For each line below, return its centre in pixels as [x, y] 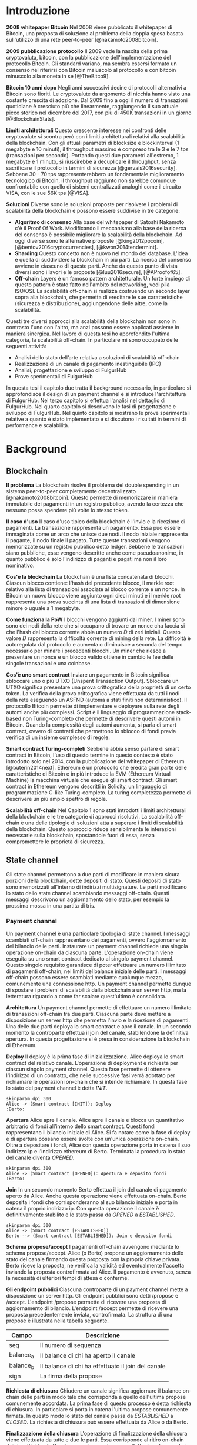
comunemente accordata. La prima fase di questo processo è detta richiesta [99, 1403]
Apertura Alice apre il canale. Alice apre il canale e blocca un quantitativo [95, 1120]
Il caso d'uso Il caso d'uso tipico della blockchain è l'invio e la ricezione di [96, 521]
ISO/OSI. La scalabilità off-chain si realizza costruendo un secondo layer [102, 291]
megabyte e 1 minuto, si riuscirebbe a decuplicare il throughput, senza [91, 161]
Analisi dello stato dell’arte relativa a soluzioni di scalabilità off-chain [97, 357]
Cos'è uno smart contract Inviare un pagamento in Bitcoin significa [88, 674]
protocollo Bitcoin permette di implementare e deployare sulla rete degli [93, 706]
